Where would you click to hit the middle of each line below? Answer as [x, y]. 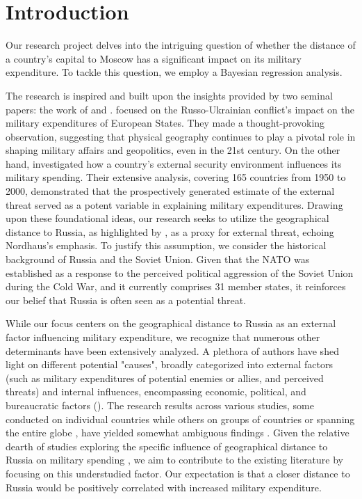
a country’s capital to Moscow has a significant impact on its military [154, 58]
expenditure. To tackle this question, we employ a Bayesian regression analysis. [174, 72]
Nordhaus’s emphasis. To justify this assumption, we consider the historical [166, 245]
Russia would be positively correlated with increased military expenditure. [164, 487]
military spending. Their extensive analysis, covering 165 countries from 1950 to [176, 177]
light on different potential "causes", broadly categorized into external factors [169, 364]
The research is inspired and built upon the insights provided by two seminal [169, 95]
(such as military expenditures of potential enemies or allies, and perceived [165, 378]
